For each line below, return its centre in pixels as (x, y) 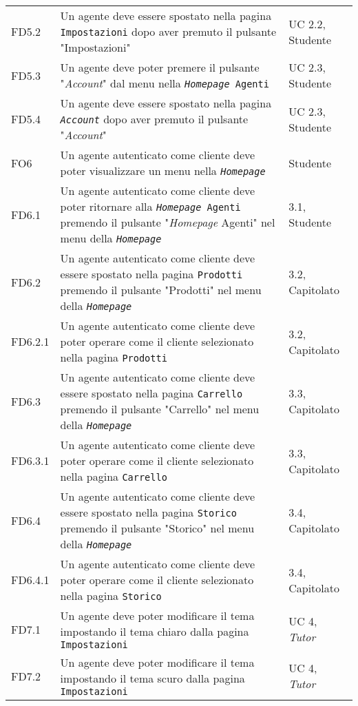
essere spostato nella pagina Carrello (151, 393)
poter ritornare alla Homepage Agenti (150, 206)
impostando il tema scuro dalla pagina (152, 678)
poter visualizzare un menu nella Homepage (163, 170)
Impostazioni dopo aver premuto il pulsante (168, 31)
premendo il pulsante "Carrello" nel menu (160, 409)
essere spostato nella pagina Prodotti (151, 274)
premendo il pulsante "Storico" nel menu (157, 528)
